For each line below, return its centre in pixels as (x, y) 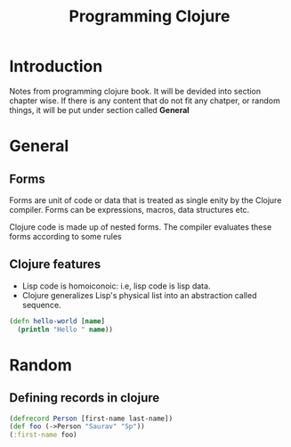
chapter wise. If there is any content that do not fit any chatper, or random (145, 101)
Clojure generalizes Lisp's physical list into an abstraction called (139, 295)
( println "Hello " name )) (65, 329)
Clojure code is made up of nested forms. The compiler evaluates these (141, 227)
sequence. (41, 305)
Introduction (56, 66)
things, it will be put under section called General (99, 110)
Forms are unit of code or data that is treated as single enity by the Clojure (145, 200)
